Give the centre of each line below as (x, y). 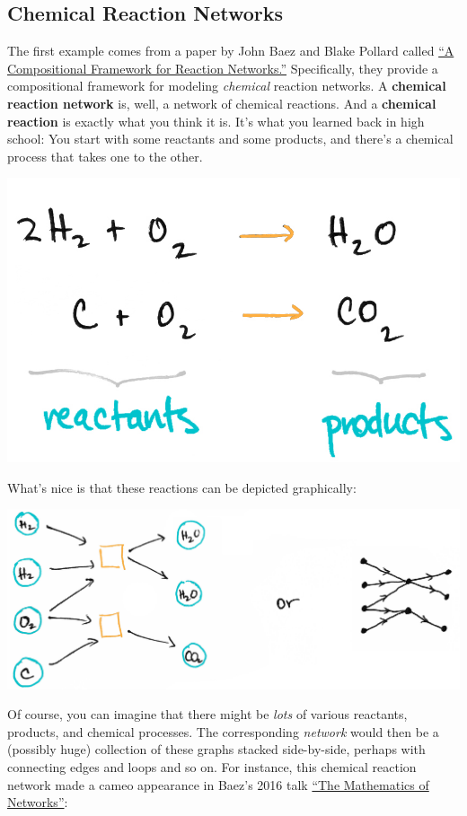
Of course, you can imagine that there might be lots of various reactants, (207, 714)
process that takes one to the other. (105, 156)
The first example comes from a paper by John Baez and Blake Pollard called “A (231, 51)
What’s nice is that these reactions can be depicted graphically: (182, 487)
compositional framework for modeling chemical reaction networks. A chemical (227, 86)
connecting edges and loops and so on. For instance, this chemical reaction (212, 767)
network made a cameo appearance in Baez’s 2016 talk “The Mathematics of (218, 784)
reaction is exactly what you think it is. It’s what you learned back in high (216, 121)
